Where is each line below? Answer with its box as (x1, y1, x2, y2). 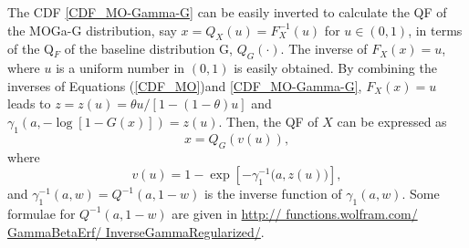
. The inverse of (280, 39, 368, 58)
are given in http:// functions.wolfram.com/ (172, 203, 418, 222)
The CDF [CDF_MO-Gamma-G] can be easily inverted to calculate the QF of (7, 3, 447, 21)
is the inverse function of (203, 184, 342, 203)
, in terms (408, 20, 463, 39)
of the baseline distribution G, (64, 39, 233, 58)
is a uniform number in (56, 58, 185, 77)
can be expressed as (337, 111, 447, 130)
